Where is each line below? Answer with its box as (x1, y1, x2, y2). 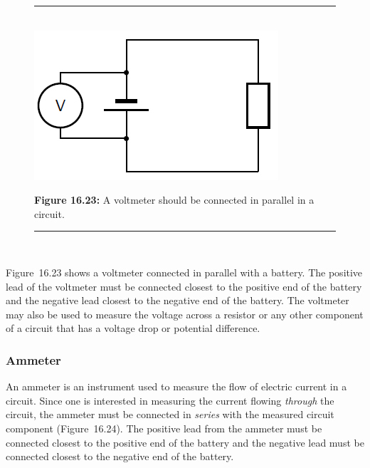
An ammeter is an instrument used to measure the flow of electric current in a (6, 379, 347, 394)
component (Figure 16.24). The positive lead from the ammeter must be (6, 420, 322, 435)
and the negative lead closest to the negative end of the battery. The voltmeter (6, 293, 349, 308)
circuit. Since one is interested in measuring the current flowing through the (6, 392, 334, 407)
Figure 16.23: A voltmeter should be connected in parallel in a (34, 192, 314, 207)
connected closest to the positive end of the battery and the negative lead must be (6, 435, 364, 449)
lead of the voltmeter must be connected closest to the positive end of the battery (6, 279, 362, 293)
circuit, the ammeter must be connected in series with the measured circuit (6, 407, 334, 422)
